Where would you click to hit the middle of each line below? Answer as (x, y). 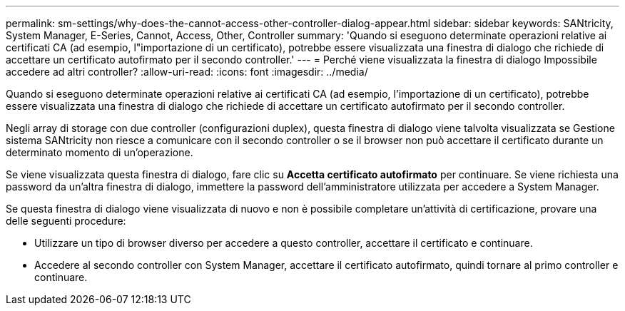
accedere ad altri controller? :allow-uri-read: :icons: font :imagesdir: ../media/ (187, 72)
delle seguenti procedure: (66, 221)
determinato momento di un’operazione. (100, 152)
